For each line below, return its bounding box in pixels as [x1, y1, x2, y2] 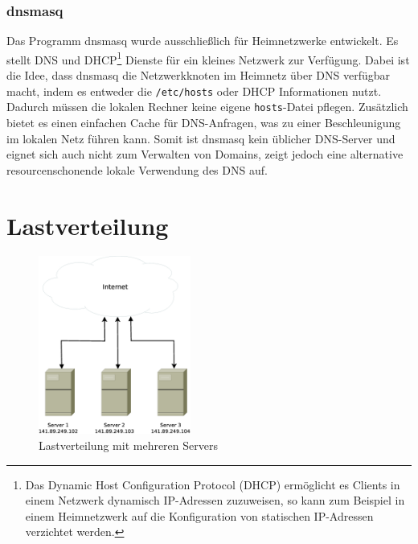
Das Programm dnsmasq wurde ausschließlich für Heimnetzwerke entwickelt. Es [6, 32, 399, 49]
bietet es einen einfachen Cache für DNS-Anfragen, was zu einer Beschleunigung [6, 113, 401, 130]
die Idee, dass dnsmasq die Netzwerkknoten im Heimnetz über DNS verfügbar [6, 67, 391, 84]
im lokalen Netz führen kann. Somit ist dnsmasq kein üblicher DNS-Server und [6, 130, 395, 146]
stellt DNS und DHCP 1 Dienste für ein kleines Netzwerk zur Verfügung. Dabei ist [6, 48, 410, 68]
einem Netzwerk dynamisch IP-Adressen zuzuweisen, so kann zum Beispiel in [25, 492, 405, 509]
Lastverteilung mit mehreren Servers [39, 436, 218, 453]
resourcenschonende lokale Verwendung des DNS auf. [6, 161, 268, 178]
